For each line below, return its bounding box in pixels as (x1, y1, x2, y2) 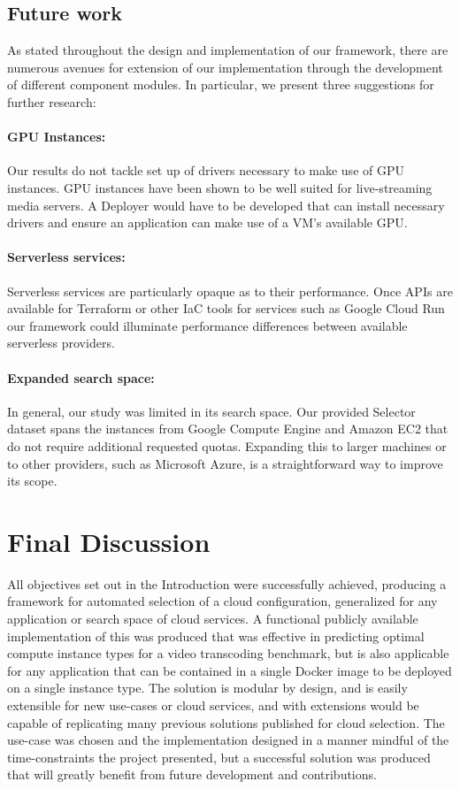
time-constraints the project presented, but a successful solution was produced (7, 747, 431, 766)
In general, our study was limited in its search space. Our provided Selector (7, 402, 416, 420)
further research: (7, 92, 96, 111)
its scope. (7, 471, 57, 490)
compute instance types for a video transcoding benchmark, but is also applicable (7, 644, 449, 663)
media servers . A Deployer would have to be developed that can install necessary (7, 195, 445, 214)
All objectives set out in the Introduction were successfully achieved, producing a (7, 574, 447, 593)
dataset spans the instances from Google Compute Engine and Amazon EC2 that (7, 419, 448, 438)
